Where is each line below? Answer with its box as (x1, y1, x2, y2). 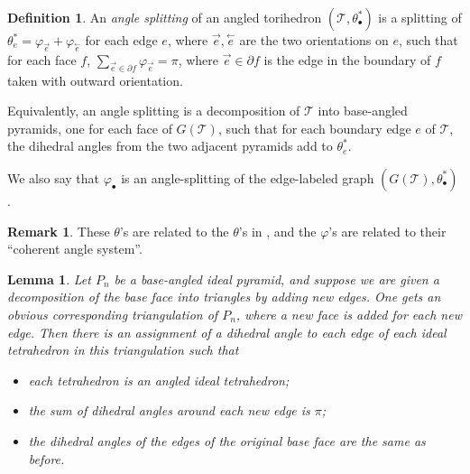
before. (28, 449, 65, 468)
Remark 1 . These (7, 221, 110, 240)
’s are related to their (328, 221, 447, 240)
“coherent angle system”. (7, 239, 143, 258)
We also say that (7, 168, 100, 187)
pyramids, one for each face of (7, 118, 172, 137)
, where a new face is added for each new (235, 304, 462, 323)
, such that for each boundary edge (217, 118, 411, 137)
